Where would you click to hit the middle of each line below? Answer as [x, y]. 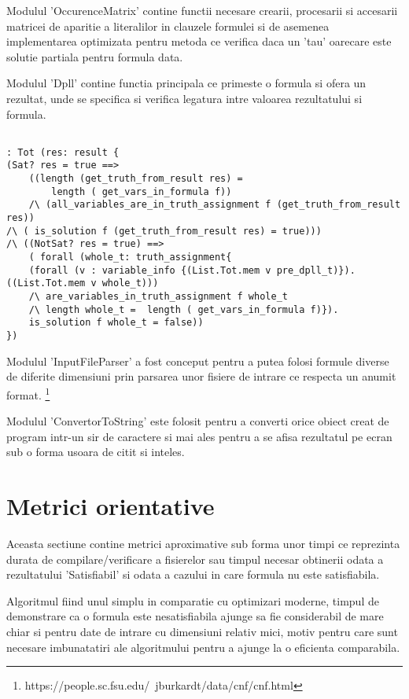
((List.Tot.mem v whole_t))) [83, 283]
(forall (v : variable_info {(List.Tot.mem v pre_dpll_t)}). [192, 270]
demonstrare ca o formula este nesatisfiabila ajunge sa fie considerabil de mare [195, 616]
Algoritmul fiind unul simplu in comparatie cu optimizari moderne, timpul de [193, 600]
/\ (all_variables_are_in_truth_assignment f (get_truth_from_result [215, 205]
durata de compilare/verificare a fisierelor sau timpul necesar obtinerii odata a [195, 559]
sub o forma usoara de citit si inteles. [96, 452]
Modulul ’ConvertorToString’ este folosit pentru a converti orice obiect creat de [198, 421]
